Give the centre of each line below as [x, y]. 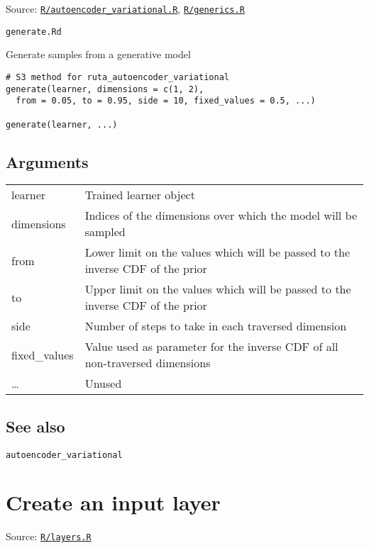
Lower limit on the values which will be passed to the [217, 252]
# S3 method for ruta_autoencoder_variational [117, 77]
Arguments [47, 161]
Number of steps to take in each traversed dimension [216, 326]
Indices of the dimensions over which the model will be [221, 216]
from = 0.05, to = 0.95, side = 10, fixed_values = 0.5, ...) [166, 101]
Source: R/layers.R [49, 536]
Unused [103, 384]
